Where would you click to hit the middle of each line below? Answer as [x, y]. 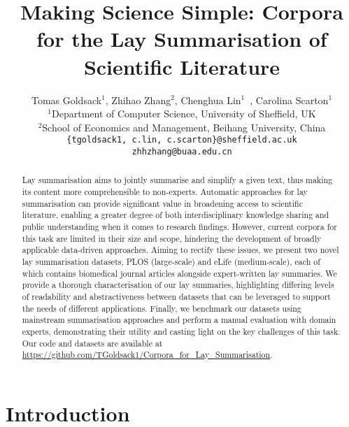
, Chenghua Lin [208, 100]
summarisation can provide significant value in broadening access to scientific [162, 203]
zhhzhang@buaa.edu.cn [182, 151]
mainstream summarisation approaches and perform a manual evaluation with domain [179, 320]
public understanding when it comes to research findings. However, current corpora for [179, 227]
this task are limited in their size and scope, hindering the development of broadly [172, 238]
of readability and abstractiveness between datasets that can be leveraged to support [176, 296]
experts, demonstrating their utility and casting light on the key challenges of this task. [181, 331]
